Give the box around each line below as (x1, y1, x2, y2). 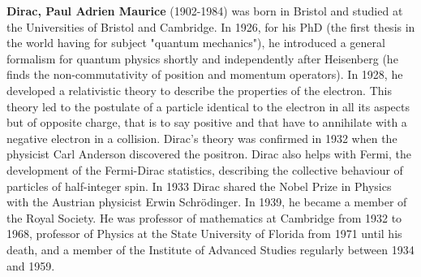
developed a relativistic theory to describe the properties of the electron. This (6, 81, 392, 98)
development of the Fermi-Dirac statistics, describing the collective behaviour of (6, 161, 403, 178)
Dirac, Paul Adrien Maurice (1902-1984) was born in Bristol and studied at (6, 2, 403, 19)
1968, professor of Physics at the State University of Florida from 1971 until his (6, 225, 402, 242)
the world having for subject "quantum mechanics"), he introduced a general (6, 34, 385, 51)
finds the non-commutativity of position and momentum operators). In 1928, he (6, 66, 403, 83)
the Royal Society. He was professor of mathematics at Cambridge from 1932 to (6, 209, 402, 226)
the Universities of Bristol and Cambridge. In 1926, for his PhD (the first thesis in (6, 18, 415, 35)
